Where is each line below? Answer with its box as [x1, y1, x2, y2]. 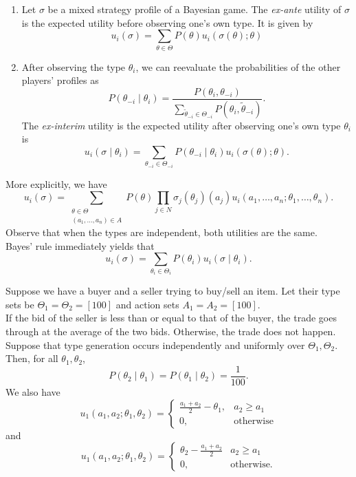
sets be [5, 297, 34, 311]
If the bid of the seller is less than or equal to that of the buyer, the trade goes [5, 310, 337, 325]
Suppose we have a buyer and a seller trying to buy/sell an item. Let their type [5, 284, 340, 298]
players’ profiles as [21, 73, 99, 87]
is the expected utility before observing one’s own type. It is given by [21, 15, 313, 30]
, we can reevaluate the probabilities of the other [135, 59, 341, 74]
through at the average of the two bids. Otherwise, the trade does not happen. [5, 324, 336, 339]
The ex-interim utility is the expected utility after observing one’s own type [21, 118, 341, 132]
